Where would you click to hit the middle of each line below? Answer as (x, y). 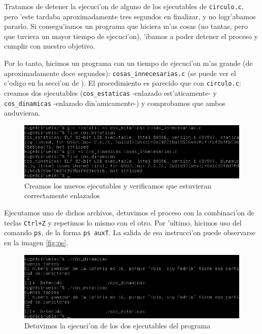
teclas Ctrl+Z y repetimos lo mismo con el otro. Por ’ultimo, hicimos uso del (123, 222)
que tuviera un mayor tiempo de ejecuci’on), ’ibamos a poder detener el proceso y (131, 36)
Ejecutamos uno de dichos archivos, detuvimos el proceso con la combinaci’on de (129, 213)
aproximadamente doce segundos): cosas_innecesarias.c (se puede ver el (120, 73)
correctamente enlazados (62, 195)
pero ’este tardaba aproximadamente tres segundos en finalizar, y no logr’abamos (130, 16)
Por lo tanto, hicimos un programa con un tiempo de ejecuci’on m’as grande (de (128, 63)
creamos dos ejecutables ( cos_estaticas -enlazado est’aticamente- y (110, 92)
